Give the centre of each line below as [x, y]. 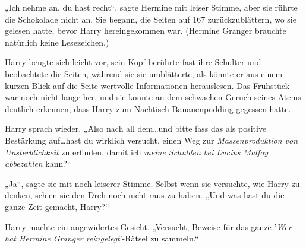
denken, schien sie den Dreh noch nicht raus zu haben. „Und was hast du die [145, 195]
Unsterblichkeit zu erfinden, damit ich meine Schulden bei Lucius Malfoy [137, 152]
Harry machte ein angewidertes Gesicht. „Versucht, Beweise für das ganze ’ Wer [148, 226]
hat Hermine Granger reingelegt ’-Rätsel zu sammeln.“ [102, 238]
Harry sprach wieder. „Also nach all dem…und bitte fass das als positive [136, 128]
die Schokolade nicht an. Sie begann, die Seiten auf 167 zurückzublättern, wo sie [151, 19]
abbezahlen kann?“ [38, 163]
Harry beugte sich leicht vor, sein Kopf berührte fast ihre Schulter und [133, 62]
